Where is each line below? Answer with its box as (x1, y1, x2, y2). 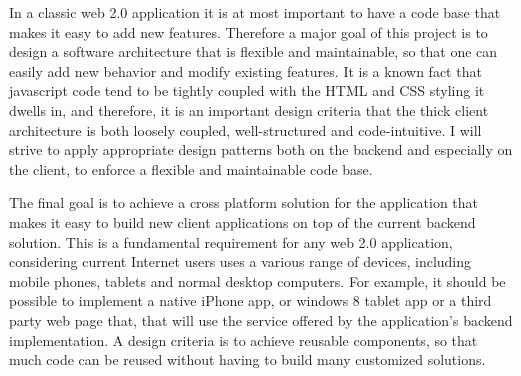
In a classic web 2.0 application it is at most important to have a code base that (9, 2, 501, 22)
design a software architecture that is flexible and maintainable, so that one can (9, 41, 498, 62)
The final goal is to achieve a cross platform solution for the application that (9, 192, 479, 213)
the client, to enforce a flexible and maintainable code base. (9, 158, 373, 179)
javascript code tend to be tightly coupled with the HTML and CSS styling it (9, 80, 485, 101)
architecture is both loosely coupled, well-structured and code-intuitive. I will (9, 119, 482, 140)
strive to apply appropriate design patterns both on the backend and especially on (9, 139, 513, 160)
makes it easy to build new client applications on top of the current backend (9, 211, 476, 232)
